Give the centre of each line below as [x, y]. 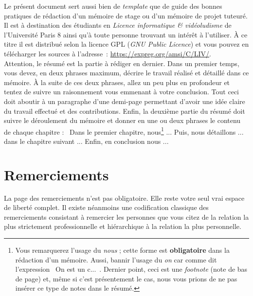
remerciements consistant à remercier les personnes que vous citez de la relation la [126, 217]
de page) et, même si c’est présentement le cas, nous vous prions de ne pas [126, 278]
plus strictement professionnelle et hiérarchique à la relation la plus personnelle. [123, 226]
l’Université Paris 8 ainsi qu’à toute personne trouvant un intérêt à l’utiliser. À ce [126, 34]
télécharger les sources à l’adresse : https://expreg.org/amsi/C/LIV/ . [108, 53]
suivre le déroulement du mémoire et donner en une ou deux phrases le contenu [122, 120]
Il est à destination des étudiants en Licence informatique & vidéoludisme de [118, 25]
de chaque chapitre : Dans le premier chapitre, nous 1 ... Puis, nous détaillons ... [124, 131]
